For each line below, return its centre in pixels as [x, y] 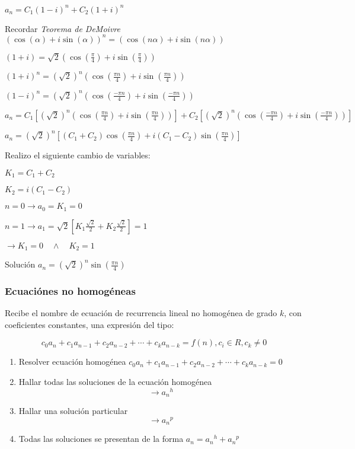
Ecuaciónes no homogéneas [70, 290]
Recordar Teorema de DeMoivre [63, 28]
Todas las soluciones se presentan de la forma [101, 439]
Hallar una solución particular [73, 411]
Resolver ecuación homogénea [72, 362]
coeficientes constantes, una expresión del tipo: [89, 324]
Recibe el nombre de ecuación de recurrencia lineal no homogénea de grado [141, 313]
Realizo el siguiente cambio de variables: [78, 155]
